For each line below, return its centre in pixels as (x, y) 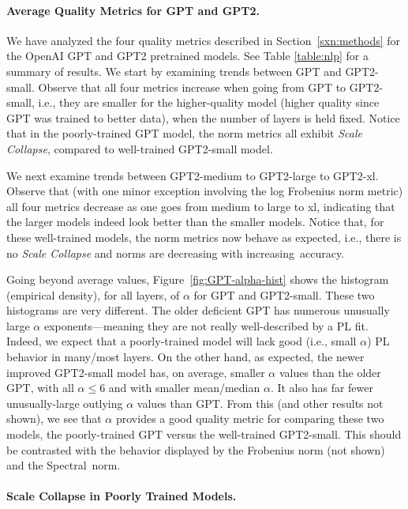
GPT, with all (40, 388)
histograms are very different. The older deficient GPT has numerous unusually (198, 310)
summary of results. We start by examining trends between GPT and (174, 71)
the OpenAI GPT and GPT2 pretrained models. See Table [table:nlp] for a (187, 56)
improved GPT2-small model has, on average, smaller (136, 372)
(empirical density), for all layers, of (93, 294)
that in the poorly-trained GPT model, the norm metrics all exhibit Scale (184, 133)
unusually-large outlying (65, 403)
